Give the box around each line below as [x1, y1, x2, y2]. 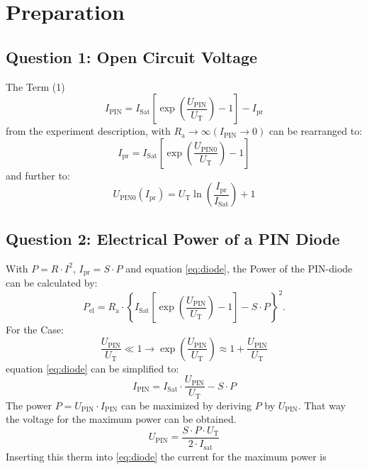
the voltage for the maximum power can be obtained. [6, 412, 237, 426]
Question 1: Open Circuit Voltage [6, 45, 258, 67]
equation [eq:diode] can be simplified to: [6, 360, 179, 375]
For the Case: [6, 322, 64, 337]
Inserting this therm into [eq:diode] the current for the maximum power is [6, 448, 327, 463]
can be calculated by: [6, 275, 98, 290]
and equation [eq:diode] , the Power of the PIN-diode [125, 260, 353, 275]
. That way [298, 397, 346, 412]
